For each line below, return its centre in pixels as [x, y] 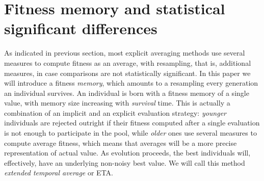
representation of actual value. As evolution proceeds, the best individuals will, [127, 153]
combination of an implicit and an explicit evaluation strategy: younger [115, 112]
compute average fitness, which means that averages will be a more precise [121, 143]
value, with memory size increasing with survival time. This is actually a [117, 103]
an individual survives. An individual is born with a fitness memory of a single [127, 93]
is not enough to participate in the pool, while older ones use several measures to [130, 133]
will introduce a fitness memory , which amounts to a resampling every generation [131, 83]
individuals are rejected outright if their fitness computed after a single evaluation [132, 123]
